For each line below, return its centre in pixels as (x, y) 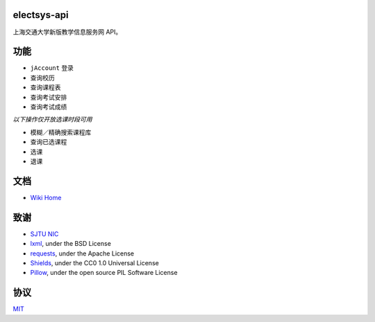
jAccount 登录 (52, 68)
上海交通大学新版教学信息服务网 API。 (67, 32)
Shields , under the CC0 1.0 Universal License (94, 262)
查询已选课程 (49, 142)
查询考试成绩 (49, 107)
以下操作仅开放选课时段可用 (52, 119)
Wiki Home (46, 197)
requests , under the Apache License (82, 253)
